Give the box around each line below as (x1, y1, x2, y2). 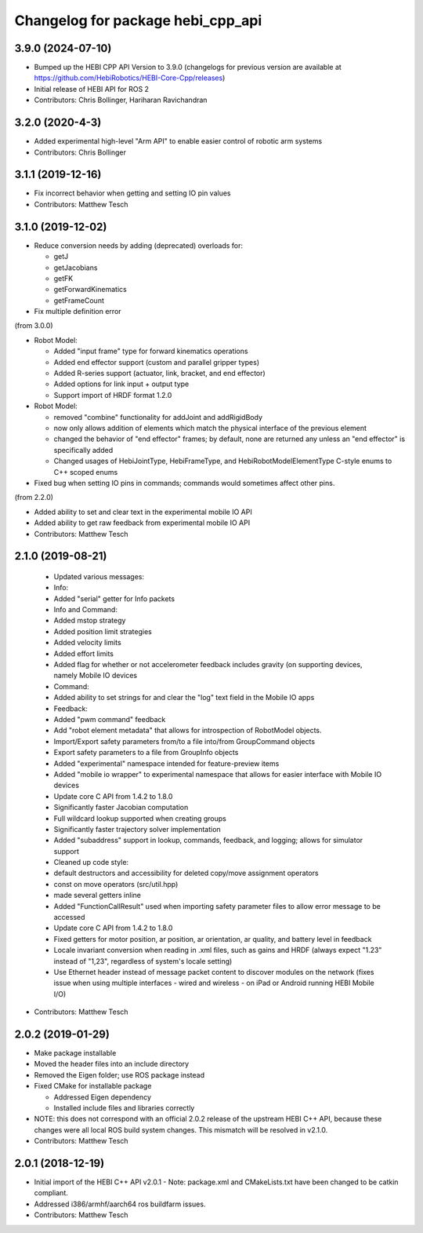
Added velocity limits (53, 638, 121, 648)
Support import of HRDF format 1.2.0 (53, 390, 172, 399)
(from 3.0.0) (14, 321, 54, 330)
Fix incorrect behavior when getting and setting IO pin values (34, 188, 231, 198)
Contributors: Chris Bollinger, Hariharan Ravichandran (34, 95, 208, 105)
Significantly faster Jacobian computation (53, 803, 189, 812)
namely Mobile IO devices (53, 671, 137, 680)
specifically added (53, 445, 114, 454)
